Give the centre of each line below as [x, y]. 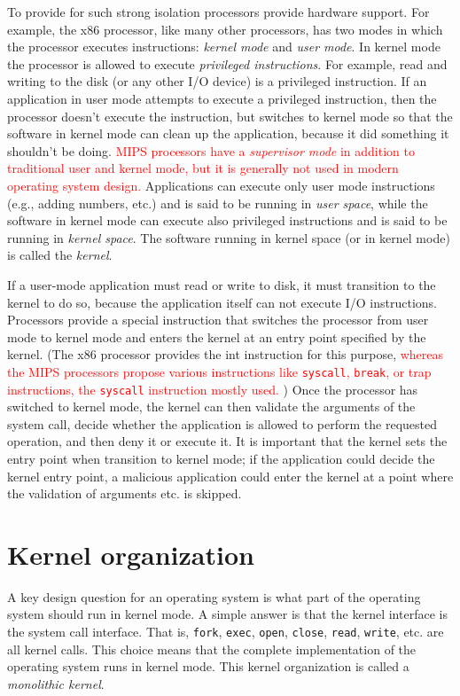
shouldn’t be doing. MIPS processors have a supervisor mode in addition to [211, 150]
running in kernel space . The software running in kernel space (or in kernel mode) [229, 237]
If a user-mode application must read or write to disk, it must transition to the [222, 284]
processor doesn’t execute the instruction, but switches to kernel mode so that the [230, 116]
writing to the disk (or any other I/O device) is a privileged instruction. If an [217, 81]
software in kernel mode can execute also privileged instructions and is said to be [227, 220]
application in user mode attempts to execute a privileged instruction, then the [222, 98]
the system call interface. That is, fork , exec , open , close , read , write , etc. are [226, 632]
